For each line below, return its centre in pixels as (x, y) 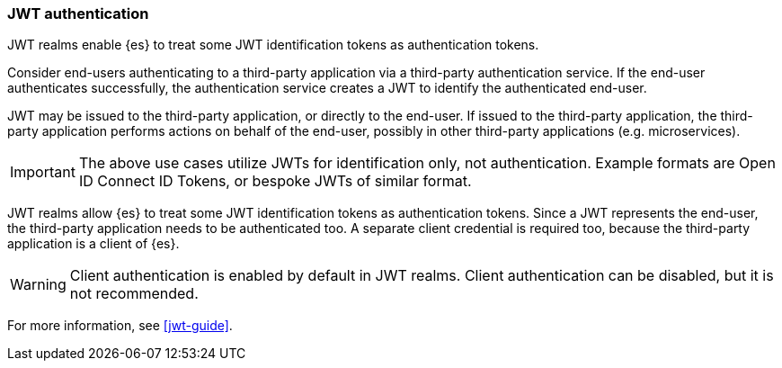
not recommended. (134, 294)
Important (43, 172)
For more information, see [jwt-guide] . (120, 326)
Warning (38, 285)
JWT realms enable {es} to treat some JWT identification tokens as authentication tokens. (273, 45)
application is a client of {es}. (93, 244)
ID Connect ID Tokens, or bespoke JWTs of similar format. (275, 181)
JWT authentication (78, 13)
